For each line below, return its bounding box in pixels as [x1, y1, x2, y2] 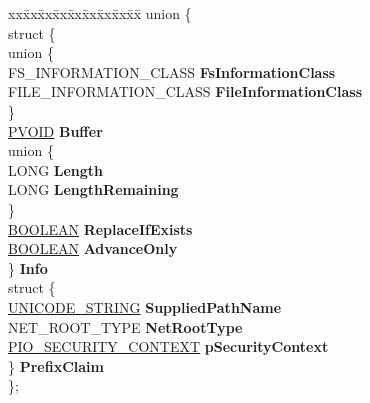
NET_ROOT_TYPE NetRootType [8, 316, 243, 337]
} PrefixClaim [8, 355, 104, 376]
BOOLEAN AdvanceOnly [8, 238, 178, 259]
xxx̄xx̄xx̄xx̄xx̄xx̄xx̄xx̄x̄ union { [8, 3, 192, 23]
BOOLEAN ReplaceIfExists [8, 218, 193, 239]
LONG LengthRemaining [8, 179, 179, 200]
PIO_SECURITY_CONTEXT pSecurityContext [8, 336, 329, 357]
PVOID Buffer [8, 120, 103, 141]
